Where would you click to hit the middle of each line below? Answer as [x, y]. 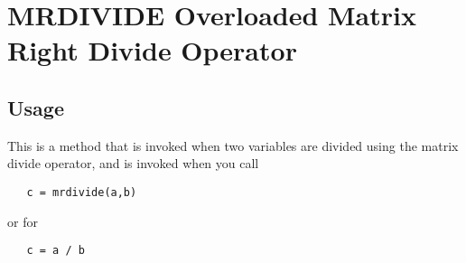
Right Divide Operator [152, 50]
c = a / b [56, 251]
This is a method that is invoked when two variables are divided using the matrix [233, 145]
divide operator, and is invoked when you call [133, 163]
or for [23, 221]
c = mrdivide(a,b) [82, 192]
